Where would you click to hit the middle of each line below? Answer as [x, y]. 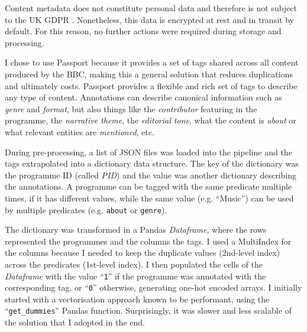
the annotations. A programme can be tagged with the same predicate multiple [148, 186]
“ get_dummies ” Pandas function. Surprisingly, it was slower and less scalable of [148, 310]
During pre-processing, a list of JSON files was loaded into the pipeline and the [148, 152]
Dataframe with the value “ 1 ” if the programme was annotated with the [135, 276]
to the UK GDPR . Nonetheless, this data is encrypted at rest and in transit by [149, 19]
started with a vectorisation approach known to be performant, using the [137, 299]
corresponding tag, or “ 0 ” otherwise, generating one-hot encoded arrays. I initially [153, 287]
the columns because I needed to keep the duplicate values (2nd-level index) [143, 253]
